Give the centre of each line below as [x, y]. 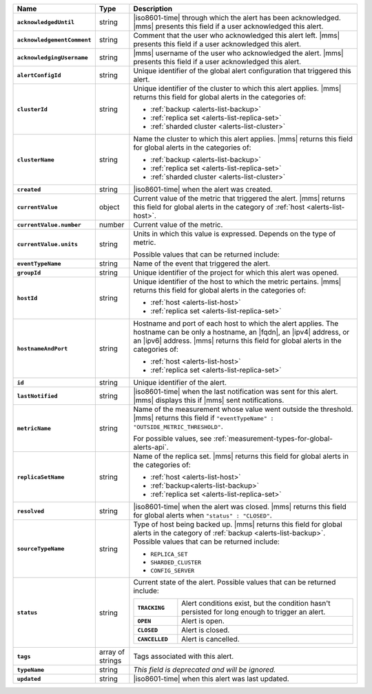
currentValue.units [48, 244]
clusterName [35, 160]
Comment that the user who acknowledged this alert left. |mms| [237, 36]
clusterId [32, 109]
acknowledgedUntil [46, 22]
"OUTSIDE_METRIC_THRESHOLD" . [178, 426]
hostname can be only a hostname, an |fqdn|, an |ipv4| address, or [241, 332]
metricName [34, 428]
